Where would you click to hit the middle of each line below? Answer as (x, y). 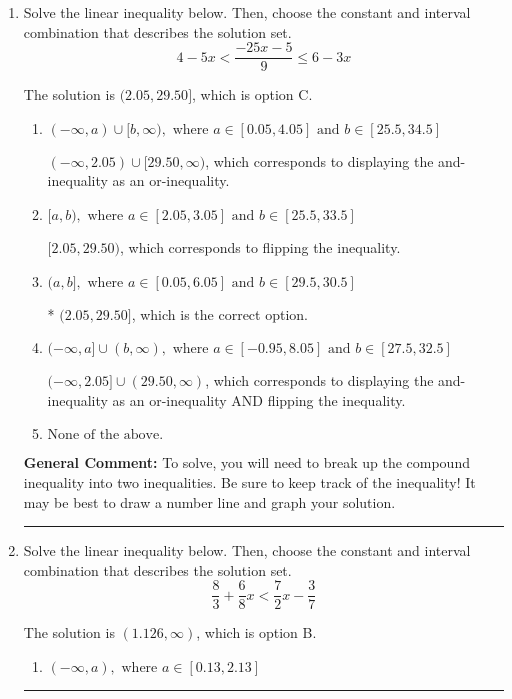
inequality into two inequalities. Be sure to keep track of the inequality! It (249, 482)
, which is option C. (252, 94)
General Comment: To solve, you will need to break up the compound (246, 462)
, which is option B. (256, 632)
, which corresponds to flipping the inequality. (260, 247)
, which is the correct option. (219, 313)
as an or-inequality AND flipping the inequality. (259, 399)
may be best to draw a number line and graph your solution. (209, 501)
